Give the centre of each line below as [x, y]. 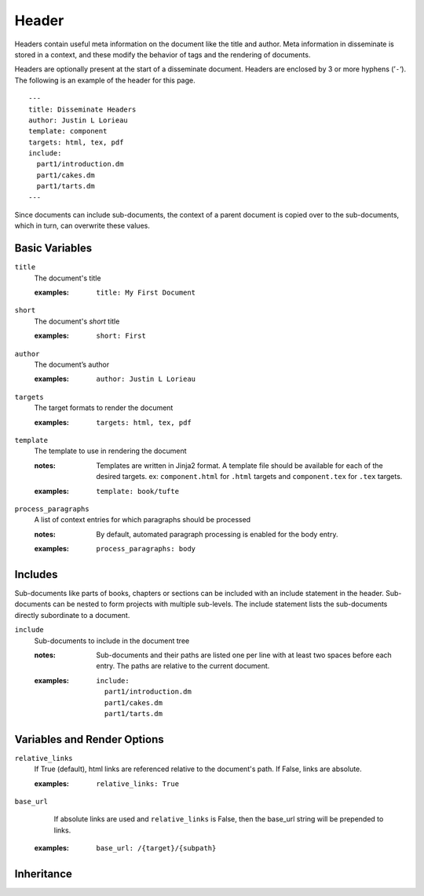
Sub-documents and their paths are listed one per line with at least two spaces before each [244, 655]
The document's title [68, 278]
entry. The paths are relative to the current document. [183, 666]
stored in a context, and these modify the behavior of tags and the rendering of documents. [163, 54]
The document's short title [77, 321]
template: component [68, 131]
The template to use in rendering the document [111, 451]
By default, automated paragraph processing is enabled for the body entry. [217, 534]
